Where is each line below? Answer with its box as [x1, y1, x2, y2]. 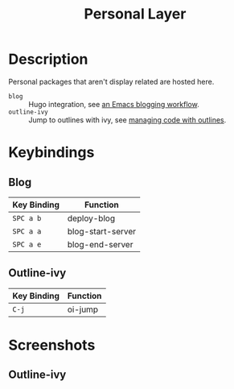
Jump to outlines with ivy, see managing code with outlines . [28, 114, 227, 125]
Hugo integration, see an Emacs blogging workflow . [28, 99, 199, 109]
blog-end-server [67, 238, 133, 250]
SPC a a [12, 226, 42, 236]
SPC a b [12, 213, 42, 222]
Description [8, 50, 88, 68]
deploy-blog [67, 213, 115, 224]
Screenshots [8, 336, 96, 354]
